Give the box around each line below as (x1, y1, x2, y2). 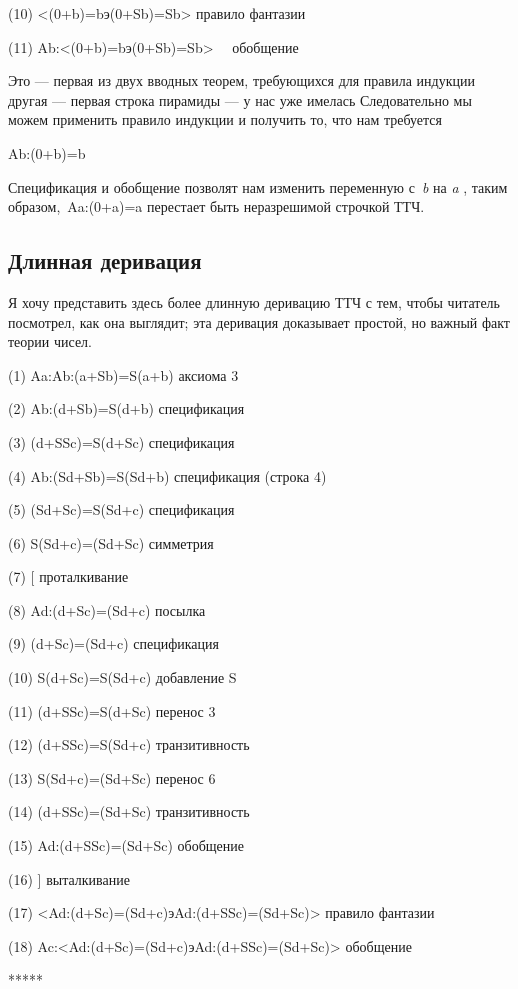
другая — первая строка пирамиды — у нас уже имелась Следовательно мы (8, 89, 472, 110)
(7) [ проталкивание (8, 566, 129, 587)
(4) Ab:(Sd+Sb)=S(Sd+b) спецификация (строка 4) (8, 465, 327, 486)
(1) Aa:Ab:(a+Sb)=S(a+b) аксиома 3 (8, 364, 239, 385)
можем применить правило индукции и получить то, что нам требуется (8, 109, 443, 130)
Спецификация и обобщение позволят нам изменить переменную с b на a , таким (8, 176, 508, 197)
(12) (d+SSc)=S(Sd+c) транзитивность (8, 734, 250, 755)
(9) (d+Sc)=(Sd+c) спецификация (8, 633, 219, 654)
